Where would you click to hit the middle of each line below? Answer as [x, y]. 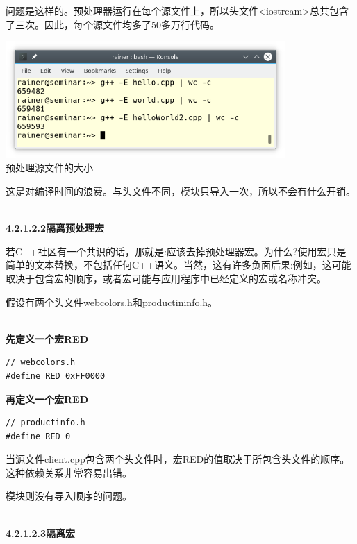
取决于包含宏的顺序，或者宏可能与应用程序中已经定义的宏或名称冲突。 [166, 278]
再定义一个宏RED [47, 399]
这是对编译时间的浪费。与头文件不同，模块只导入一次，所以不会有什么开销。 [181, 190]
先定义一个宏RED [47, 338]
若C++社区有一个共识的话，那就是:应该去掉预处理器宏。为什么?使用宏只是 [176, 251]
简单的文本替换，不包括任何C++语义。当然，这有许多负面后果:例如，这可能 [178, 265]
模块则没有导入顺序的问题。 [69, 496]
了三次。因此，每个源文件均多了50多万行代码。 [113, 24]
